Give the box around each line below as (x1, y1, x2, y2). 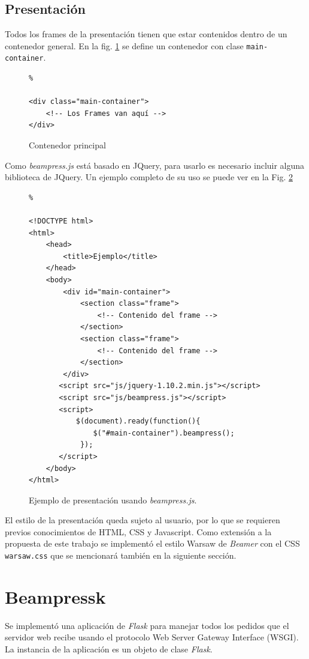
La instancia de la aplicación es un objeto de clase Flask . (5, 643, 213, 655)
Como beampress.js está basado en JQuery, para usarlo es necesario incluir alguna (5, 159, 305, 171)
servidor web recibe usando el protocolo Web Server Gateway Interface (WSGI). (5, 631, 299, 643)
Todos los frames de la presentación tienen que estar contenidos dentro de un (5, 28, 287, 40)
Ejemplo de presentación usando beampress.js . (29, 493, 197, 506)
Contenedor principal (29, 139, 106, 151)
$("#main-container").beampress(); (93, 428, 235, 437)
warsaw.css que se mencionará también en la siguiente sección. (5, 549, 237, 562)
